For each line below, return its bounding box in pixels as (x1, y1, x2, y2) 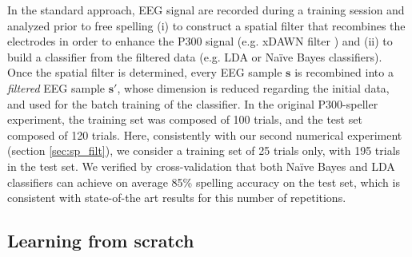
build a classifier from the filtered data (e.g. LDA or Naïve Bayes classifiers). (7, 48, 382, 65)
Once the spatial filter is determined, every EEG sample (7, 64, 282, 81)
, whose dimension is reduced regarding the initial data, (117, 79, 390, 96)
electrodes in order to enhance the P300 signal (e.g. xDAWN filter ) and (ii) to (7, 33, 393, 49)
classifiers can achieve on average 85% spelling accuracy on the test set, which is (7, 173, 400, 190)
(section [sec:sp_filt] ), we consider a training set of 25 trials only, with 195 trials (7, 142, 401, 159)
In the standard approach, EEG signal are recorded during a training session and (7, 2, 405, 18)
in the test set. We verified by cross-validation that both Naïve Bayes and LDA (7, 157, 395, 174)
